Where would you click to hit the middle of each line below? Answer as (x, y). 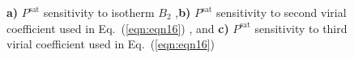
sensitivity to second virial (281, 12)
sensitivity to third (301, 28)
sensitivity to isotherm (99, 12)
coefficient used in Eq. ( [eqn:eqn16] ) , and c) (118, 28)
